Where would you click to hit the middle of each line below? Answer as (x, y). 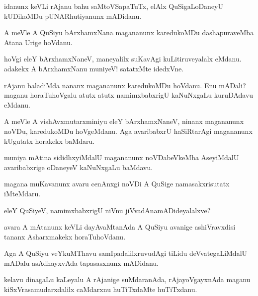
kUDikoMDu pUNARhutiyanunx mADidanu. (73, 16)
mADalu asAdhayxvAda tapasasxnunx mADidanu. (81, 263)
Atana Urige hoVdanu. (38, 42)
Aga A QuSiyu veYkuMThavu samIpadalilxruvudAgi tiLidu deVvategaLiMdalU (126, 253)
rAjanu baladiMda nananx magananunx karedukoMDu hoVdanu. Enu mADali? (125, 85)
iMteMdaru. (22, 193)
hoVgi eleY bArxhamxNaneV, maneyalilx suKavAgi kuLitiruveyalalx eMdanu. (123, 59)
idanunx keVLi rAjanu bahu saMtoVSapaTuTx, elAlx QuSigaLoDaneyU (114, 6)
